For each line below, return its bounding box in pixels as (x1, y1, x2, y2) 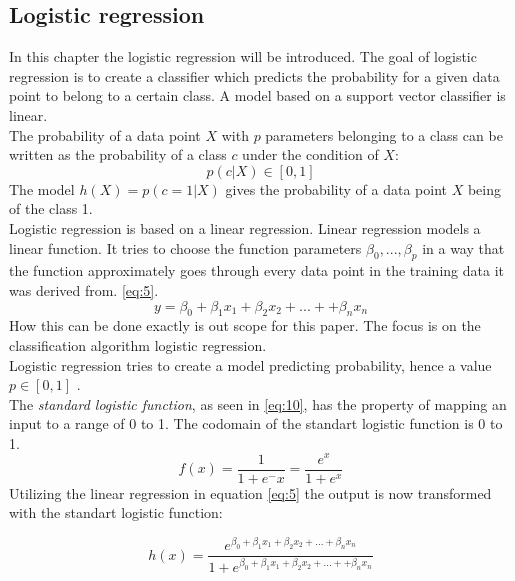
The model (9, 178, 75, 199)
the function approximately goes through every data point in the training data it (9, 260, 504, 281)
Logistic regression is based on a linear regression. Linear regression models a (9, 217, 481, 238)
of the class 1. (9, 198, 93, 219)
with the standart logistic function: (9, 502, 223, 523)
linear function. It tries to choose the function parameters (9, 237, 362, 258)
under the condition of (242, 144, 379, 165)
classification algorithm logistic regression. (9, 334, 267, 355)
